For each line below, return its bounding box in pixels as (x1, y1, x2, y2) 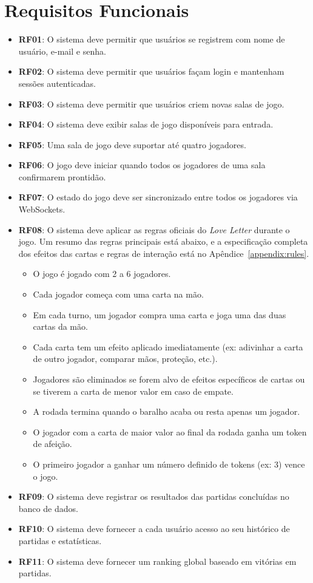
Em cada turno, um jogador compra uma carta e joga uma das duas (33, 308, 286, 321)
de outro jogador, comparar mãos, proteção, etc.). (33, 352, 218, 365)
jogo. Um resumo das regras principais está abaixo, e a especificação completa (18, 235, 308, 248)
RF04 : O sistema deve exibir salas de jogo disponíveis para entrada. (18, 118, 274, 131)
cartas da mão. (33, 320, 88, 333)
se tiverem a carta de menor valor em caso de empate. (33, 384, 234, 397)
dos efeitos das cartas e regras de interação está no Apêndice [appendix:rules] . (18, 247, 309, 259)
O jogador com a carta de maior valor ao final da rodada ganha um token (33, 425, 307, 438)
